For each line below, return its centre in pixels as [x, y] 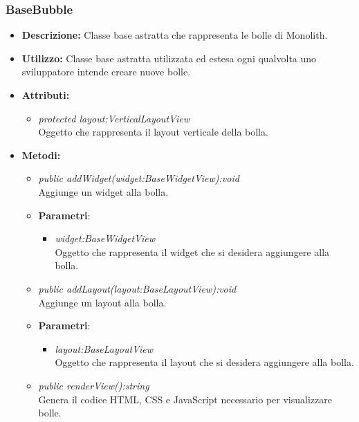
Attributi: [46, 95]
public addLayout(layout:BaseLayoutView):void [137, 288]
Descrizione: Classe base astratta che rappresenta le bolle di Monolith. [175, 35]
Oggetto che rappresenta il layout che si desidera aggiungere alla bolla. [204, 362]
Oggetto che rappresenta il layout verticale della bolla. [153, 132]
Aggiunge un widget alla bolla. [103, 191]
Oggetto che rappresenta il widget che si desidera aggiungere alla [192, 251]
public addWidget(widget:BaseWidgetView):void [139, 178]
